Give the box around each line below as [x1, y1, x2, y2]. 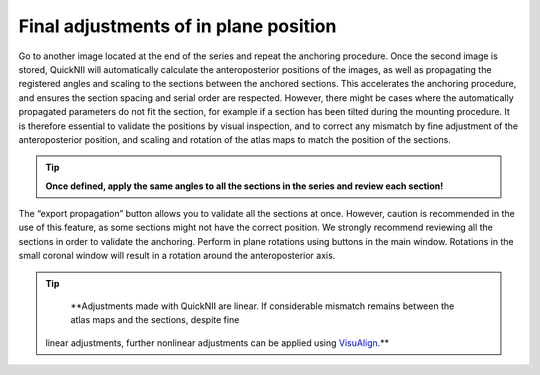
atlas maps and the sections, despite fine [70, 314, 240, 326]
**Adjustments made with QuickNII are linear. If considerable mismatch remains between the [70, 300, 455, 312]
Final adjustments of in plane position [18, 15, 337, 37]
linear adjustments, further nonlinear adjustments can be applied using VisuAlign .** [45, 336, 390, 349]
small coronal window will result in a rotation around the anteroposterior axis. [18, 250, 336, 262]
